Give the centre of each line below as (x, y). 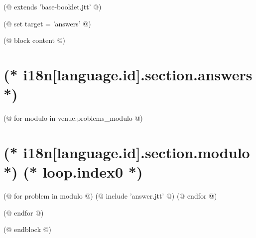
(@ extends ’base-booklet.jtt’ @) (53, 6)
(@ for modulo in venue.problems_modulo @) (73, 118)
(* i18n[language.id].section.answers (128, 74)
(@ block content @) (35, 40)
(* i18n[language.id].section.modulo (127, 152)
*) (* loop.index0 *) (73, 172)
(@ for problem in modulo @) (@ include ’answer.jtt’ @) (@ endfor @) (110, 196)
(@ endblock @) (28, 229)
